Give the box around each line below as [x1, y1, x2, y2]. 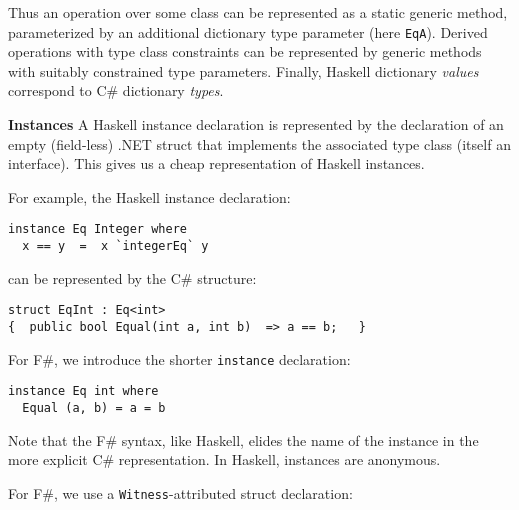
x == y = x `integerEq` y [22, 239, 209, 254]
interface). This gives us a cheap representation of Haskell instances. [8, 153, 425, 174]
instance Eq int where [8, 384, 159, 399]
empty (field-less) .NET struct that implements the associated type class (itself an [8, 133, 511, 154]
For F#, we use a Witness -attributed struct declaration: [8, 482, 353, 503]
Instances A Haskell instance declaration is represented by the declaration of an [8, 114, 504, 135]
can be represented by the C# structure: [8, 267, 257, 288]
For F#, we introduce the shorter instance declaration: [8, 348, 351, 369]
